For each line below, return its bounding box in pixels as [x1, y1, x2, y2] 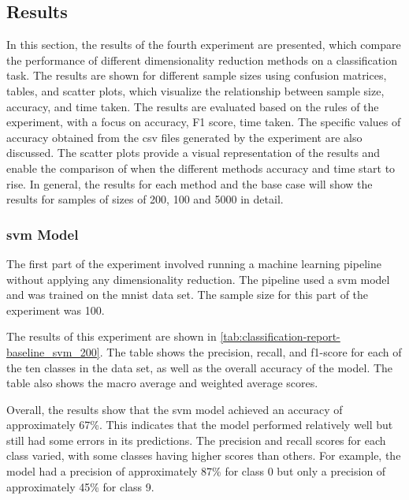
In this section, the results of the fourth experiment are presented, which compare [6, 36, 401, 53]
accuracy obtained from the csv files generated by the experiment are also [6, 129, 363, 145]
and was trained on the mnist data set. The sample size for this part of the [6, 286, 369, 303]
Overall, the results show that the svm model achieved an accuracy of [6, 401, 343, 417]
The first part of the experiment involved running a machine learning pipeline [6, 255, 381, 271]
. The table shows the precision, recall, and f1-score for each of [99, 343, 402, 360]
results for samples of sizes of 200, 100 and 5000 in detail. [6, 191, 284, 207]
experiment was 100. [6, 301, 105, 318]
